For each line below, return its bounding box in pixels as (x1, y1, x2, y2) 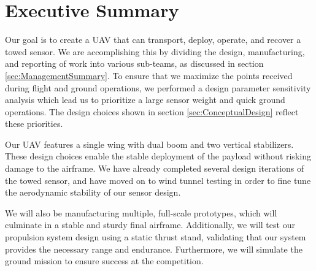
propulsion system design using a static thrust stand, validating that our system (5, 231, 306, 243)
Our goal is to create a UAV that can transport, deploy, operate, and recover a (5, 33, 301, 46)
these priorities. (5, 117, 63, 130)
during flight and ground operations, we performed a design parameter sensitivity (5, 81, 311, 94)
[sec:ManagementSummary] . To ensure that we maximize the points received (5, 69, 293, 82)
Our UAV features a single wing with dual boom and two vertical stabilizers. (5, 137, 294, 150)
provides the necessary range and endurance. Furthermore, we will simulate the (5, 242, 303, 255)
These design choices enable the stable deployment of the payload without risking (5, 150, 311, 162)
